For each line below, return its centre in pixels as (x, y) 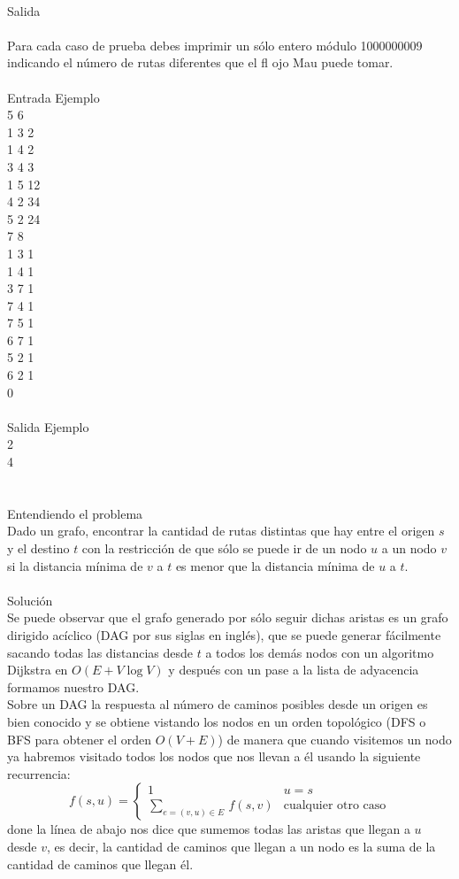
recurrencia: (39, 773)
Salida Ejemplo (48, 426)
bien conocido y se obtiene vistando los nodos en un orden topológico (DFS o (217, 721)
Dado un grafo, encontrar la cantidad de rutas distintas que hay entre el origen (221, 531)
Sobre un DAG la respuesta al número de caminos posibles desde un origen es (218, 704)
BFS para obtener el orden (80, 739)
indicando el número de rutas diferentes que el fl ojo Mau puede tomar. (200, 62)
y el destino (38, 548)
